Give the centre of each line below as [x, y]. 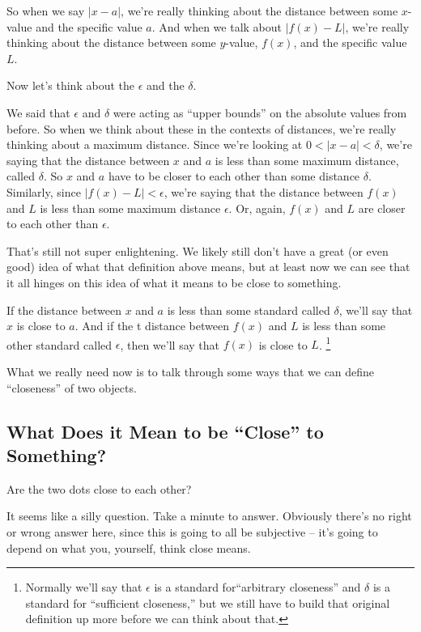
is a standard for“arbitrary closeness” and [257, 587]
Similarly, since [44, 191]
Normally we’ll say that [84, 587]
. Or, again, [257, 208]
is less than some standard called [249, 310]
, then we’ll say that [170, 344]
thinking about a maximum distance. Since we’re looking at [155, 144]
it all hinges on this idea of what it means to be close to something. [174, 282]
